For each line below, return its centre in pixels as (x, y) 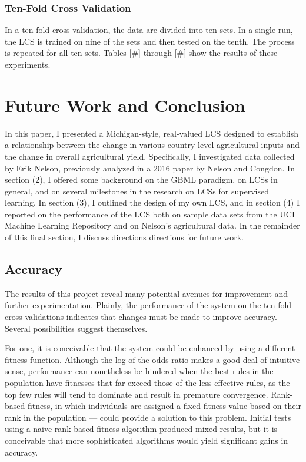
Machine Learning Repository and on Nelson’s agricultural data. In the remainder (152, 225)
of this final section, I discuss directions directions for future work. (124, 237)
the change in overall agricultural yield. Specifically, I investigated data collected (150, 156)
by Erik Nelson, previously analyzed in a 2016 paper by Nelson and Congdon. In (150, 168)
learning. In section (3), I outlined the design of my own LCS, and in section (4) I (152, 202)
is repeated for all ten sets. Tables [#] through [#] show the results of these (141, 53)
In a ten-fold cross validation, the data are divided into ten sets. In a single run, (149, 30)
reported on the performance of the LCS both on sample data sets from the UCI (150, 214)
